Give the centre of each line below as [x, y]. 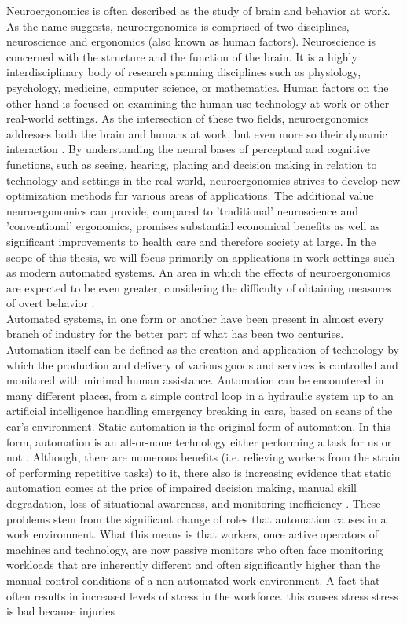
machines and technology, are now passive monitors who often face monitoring [195, 549]
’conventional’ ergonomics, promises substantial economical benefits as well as [193, 226]
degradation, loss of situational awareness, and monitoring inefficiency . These [194, 503]
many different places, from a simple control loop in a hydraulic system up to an [200, 395]
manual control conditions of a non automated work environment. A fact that [193, 580]
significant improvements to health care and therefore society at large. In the [191, 241]
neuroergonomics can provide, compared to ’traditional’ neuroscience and [183, 210]
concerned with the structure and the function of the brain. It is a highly [182, 56]
